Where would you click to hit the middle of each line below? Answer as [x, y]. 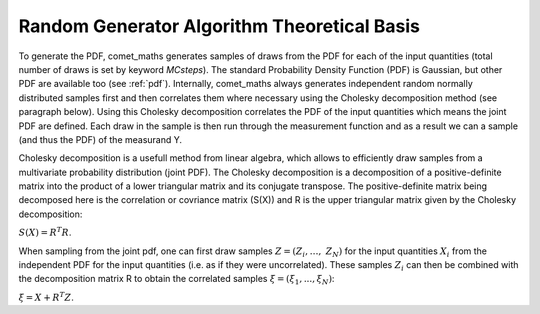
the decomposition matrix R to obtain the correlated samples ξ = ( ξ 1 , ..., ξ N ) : [176, 280]
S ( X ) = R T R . [45, 232]
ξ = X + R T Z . [46, 296]
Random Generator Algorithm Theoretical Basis [219, 26]
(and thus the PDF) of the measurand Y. [100, 139]
